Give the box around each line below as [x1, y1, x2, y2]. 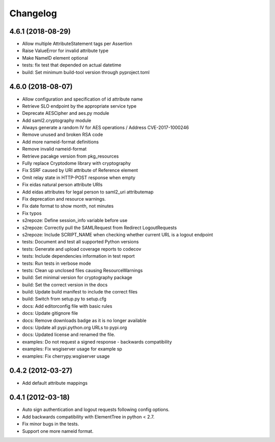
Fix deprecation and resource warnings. [22, 196, 106, 202]
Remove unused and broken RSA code [22, 132, 103, 138]
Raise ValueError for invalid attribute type [22, 47, 109, 54]
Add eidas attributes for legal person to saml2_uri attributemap [22, 189, 154, 195]
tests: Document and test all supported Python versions [22, 239, 139, 245]
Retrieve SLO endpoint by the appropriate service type [22, 103, 137, 109]
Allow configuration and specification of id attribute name [22, 96, 143, 102]
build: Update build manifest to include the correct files [22, 289, 137, 295]
